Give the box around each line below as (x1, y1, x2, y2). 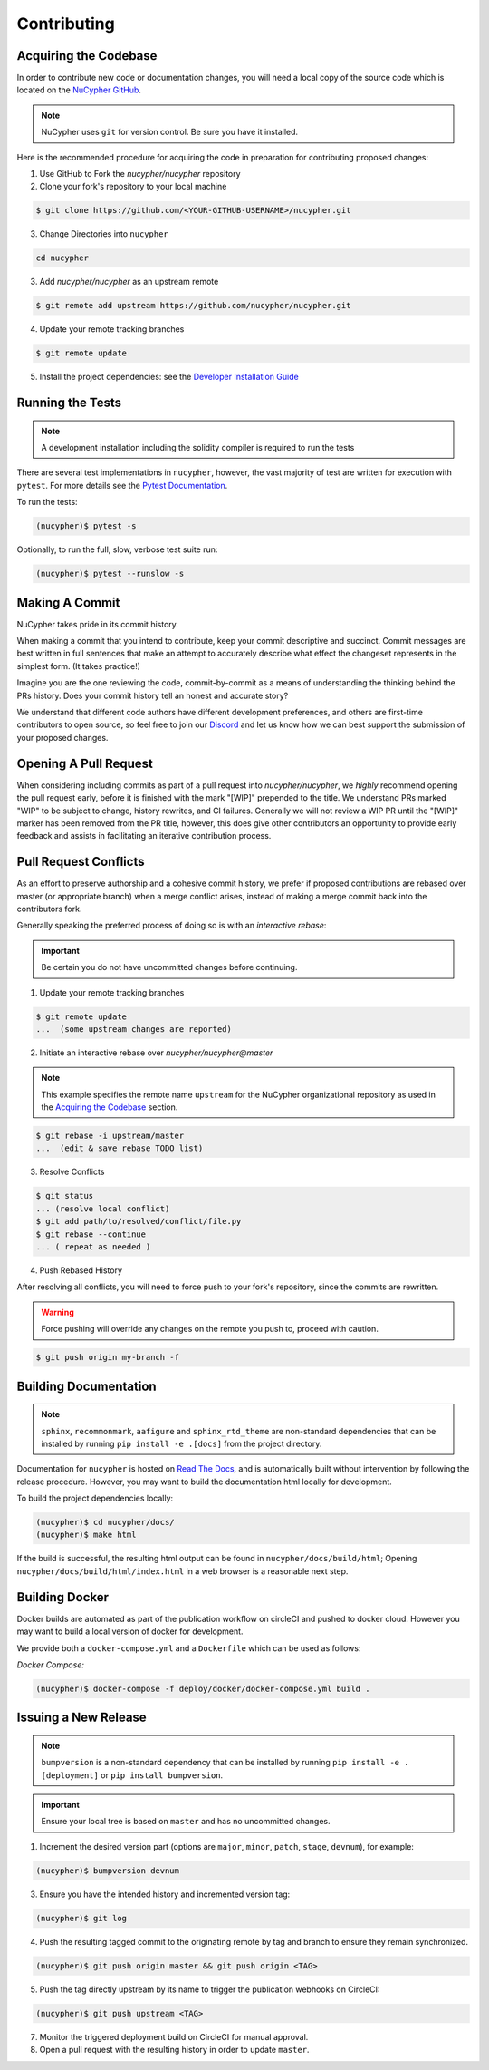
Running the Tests (16, 395, 122, 411)
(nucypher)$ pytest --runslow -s (35, 569, 185, 579)
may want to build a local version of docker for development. (16, 1626, 244, 1637)
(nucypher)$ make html (35, 1530, 137, 1540)
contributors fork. (16, 903, 82, 914)
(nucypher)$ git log (35, 1913, 127, 1923)
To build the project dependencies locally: (16, 1492, 174, 1504)
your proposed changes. (16, 732, 109, 743)
